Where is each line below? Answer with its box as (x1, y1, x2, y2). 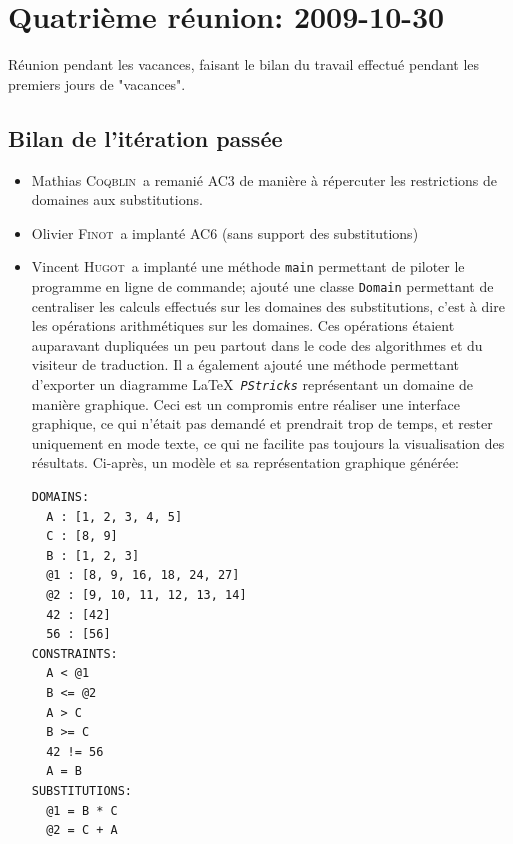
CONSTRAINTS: (31, 646, 118, 661)
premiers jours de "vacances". (8, 73, 186, 94)
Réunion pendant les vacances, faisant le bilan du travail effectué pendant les (8, 54, 480, 75)
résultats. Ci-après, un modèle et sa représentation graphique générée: (31, 452, 460, 473)
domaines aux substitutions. (31, 189, 203, 210)
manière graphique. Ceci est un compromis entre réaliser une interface (31, 393, 461, 414)
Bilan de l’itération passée (8, 122, 283, 153)
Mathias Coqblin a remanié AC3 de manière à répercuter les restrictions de (31, 169, 497, 190)
